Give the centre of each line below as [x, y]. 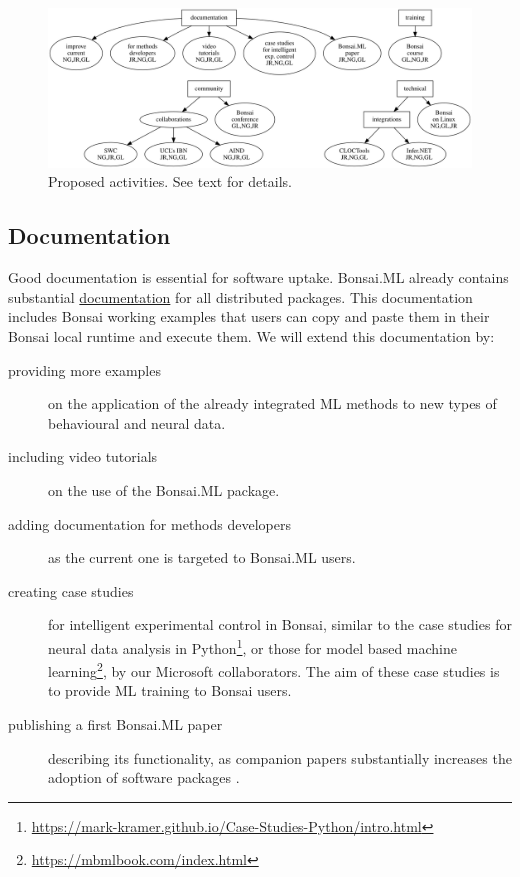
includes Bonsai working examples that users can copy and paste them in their [249, 316]
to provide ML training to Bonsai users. [170, 690]
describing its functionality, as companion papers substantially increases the [280, 757]
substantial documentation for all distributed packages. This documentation [240, 296]
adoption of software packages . [144, 777]
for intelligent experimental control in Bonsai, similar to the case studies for [280, 624]
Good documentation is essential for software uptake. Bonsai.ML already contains [258, 277]
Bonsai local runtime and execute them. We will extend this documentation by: [251, 336]
